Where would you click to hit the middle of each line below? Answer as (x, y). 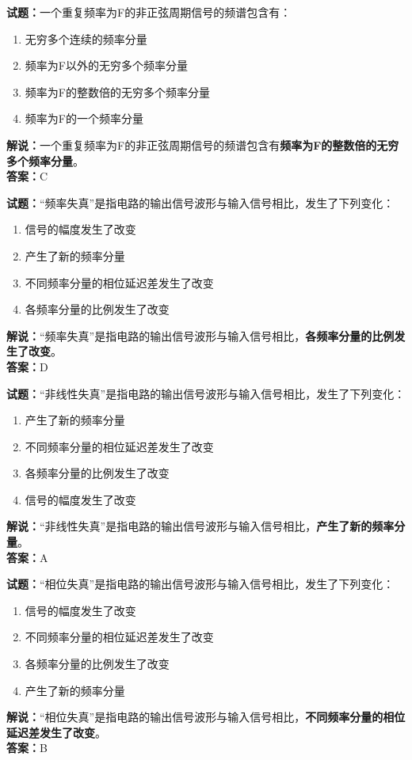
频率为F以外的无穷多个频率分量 (106, 65)
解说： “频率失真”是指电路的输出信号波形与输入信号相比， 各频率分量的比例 (200, 335)
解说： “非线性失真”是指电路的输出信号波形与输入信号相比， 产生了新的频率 (200, 526)
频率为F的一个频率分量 (84, 118)
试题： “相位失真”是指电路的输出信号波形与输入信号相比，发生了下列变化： (200, 584)
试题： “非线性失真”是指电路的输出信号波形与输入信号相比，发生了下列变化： (206, 393)
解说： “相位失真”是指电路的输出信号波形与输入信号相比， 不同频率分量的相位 (206, 717)
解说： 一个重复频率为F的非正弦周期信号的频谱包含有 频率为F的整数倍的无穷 (203, 144)
